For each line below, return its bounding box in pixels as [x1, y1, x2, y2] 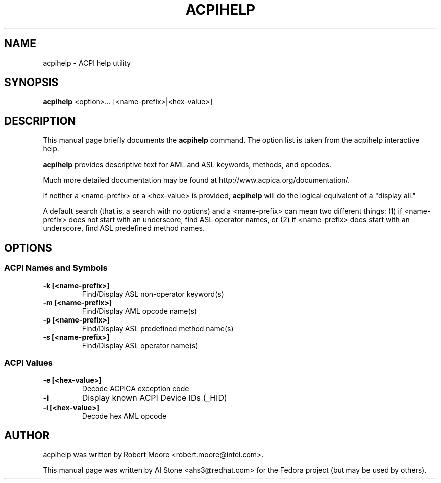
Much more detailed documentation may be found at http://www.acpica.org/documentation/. [43, 176, 350, 185]
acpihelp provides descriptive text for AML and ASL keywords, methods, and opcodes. [43, 160, 332, 169]
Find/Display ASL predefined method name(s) [82, 324, 234, 333]
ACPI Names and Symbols [4, 263, 108, 273]
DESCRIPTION [4, 114, 76, 127]
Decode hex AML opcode [82, 412, 167, 421]
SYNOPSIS [4, 76, 59, 89]
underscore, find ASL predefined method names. [43, 224, 205, 233]
